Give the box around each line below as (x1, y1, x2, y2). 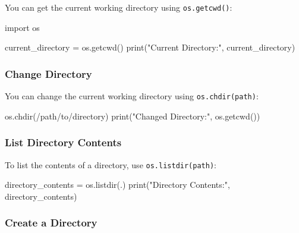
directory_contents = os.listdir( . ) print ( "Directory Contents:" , (5, 178, 230, 191)
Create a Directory (5, 215, 97, 230)
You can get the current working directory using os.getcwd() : (5, 1, 232, 13)
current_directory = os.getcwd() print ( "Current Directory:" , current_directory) (5, 41, 295, 53)
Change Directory (5, 66, 92, 81)
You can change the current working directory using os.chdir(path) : (5, 90, 259, 102)
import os (5, 21, 40, 33)
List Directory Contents (5, 135, 122, 150)
